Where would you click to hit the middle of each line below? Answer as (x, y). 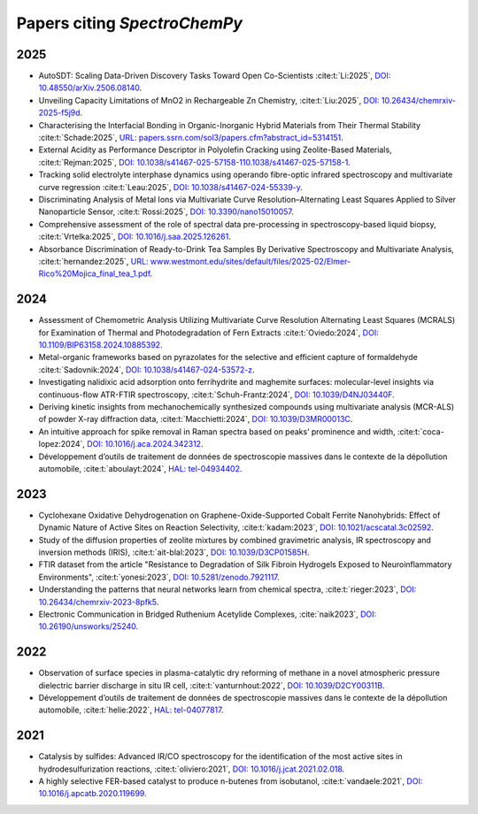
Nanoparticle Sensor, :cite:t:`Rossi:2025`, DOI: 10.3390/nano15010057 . (166, 211)
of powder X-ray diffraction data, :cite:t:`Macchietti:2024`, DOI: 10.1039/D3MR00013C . (196, 419)
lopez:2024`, (62, 444)
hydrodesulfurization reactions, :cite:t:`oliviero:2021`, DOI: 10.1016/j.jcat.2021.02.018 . (192, 769)
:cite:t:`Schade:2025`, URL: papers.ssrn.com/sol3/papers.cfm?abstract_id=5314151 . (191, 138)
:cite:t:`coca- (420, 431)
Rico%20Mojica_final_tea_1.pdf (94, 273)
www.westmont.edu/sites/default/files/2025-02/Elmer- (251, 261)
